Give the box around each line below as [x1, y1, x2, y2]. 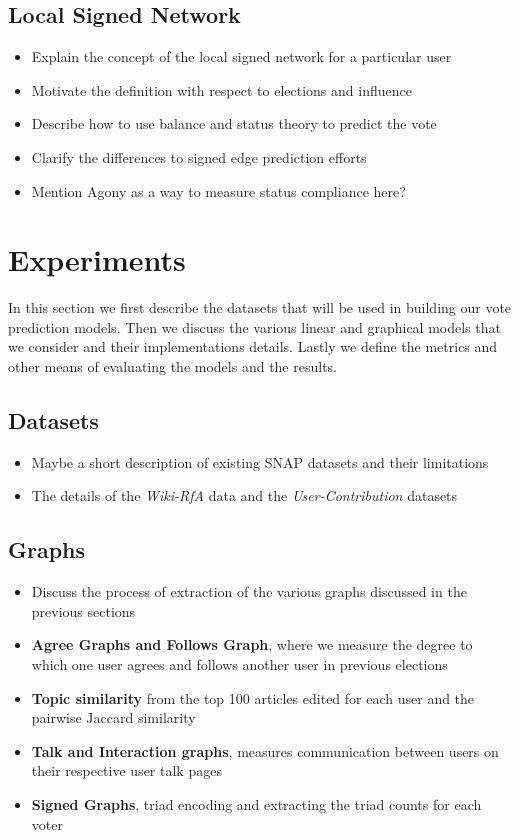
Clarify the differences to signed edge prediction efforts [31, 146, 367, 167]
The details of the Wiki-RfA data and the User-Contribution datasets [31, 485, 458, 506]
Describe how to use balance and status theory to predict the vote [31, 113, 437, 134]
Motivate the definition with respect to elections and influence [31, 79, 412, 100]
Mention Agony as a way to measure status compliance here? [31, 180, 406, 201]
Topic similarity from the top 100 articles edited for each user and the [31, 687, 475, 708]
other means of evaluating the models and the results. [8, 356, 337, 377]
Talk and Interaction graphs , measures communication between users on [31, 740, 499, 761]
